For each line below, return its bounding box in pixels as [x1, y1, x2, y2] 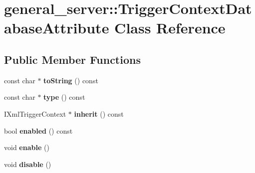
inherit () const [74, 108, 124, 119]
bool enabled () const [4, 125, 73, 136]
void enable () [4, 142, 49, 153]
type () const [43, 92, 85, 102]
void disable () [4, 159, 51, 169]
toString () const [43, 75, 98, 85]
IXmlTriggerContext [4, 108, 66, 119]
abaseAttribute [4, 17, 109, 38]
